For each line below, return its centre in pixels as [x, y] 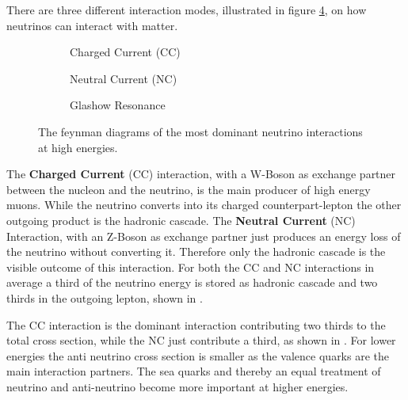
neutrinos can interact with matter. [92, 25]
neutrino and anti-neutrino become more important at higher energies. [177, 386]
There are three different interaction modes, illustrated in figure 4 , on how [187, 10]
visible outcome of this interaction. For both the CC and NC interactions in [191, 267]
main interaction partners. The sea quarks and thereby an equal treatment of [194, 371]
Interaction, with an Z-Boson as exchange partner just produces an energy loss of [204, 236]
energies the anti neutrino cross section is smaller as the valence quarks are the [198, 355]
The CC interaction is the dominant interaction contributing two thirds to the [196, 324]
